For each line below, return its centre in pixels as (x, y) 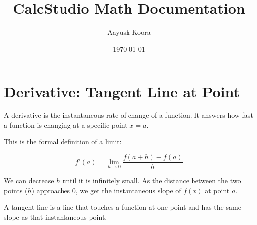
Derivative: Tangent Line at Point (122, 91)
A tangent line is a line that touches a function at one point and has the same (123, 207)
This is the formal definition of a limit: (63, 142)
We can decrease (29, 180)
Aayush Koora (129, 32)
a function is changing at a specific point (66, 125)
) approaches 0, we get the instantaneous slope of (106, 190)
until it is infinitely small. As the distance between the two (152, 180)
